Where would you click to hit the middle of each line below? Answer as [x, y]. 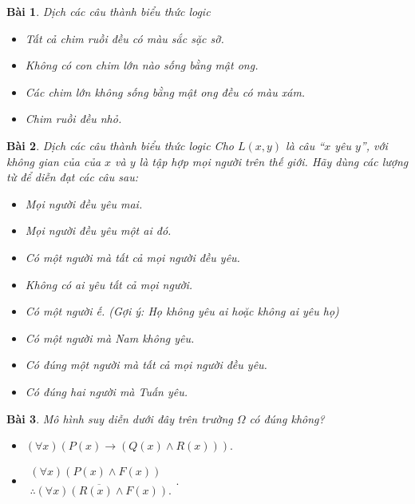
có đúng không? [287, 418]
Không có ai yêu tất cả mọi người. [109, 284]
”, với [374, 145]
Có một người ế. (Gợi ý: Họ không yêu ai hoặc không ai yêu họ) [182, 311]
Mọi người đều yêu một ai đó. [98, 230]
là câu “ [305, 145]
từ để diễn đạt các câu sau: [72, 177]
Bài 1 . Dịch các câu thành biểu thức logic [109, 11]
